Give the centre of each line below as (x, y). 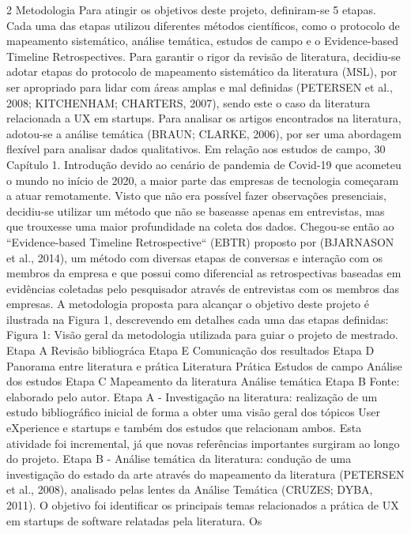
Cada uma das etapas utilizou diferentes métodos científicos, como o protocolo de (203, 25)
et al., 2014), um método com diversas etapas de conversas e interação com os (195, 257)
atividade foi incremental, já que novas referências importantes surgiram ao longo (203, 443)
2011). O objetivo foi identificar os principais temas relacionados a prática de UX (203, 505)
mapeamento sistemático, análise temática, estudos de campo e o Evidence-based (203, 41)
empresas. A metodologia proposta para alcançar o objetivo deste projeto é (188, 304)
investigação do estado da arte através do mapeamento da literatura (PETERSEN (205, 474)
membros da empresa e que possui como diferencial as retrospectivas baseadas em (204, 273)
